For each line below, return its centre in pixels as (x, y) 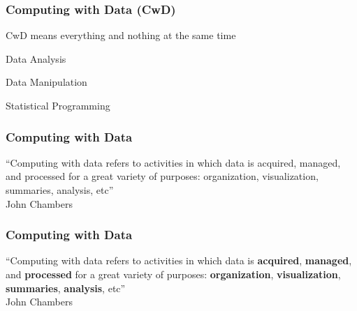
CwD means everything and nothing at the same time (121, 35)
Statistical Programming (58, 105)
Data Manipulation (46, 82)
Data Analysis (36, 58)
